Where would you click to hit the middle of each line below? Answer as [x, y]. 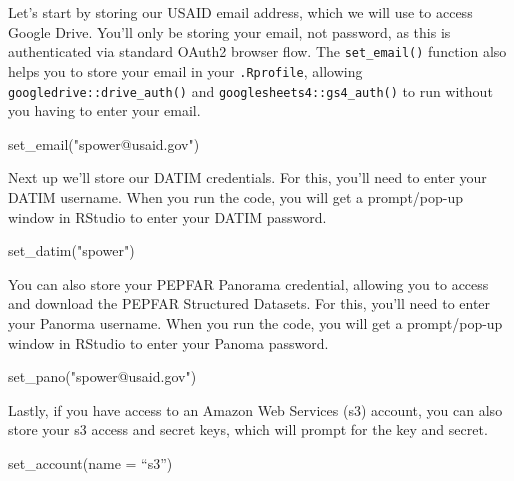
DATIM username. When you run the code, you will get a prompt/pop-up [236, 196]
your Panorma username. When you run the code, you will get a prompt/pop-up [255, 322]
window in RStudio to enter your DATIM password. [167, 216]
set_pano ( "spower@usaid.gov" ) [102, 376]
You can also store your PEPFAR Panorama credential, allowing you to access [248, 283]
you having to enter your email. [104, 110]
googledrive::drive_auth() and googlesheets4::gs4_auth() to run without [250, 90]
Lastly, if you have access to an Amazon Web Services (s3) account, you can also [255, 409]
